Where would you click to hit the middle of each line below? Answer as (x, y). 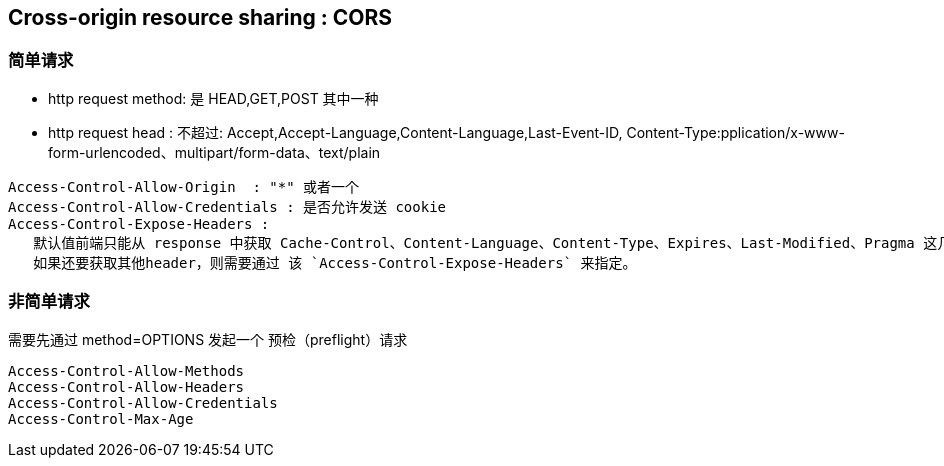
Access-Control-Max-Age (101, 418)
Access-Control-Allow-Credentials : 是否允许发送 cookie (227, 206)
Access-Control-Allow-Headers (126, 386)
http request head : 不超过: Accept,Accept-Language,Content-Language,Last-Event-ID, (335, 132)
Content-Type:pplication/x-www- (735, 132)
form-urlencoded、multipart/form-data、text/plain (214, 152)
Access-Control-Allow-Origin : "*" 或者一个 (184, 186)
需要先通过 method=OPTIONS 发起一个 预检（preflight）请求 (208, 339)
